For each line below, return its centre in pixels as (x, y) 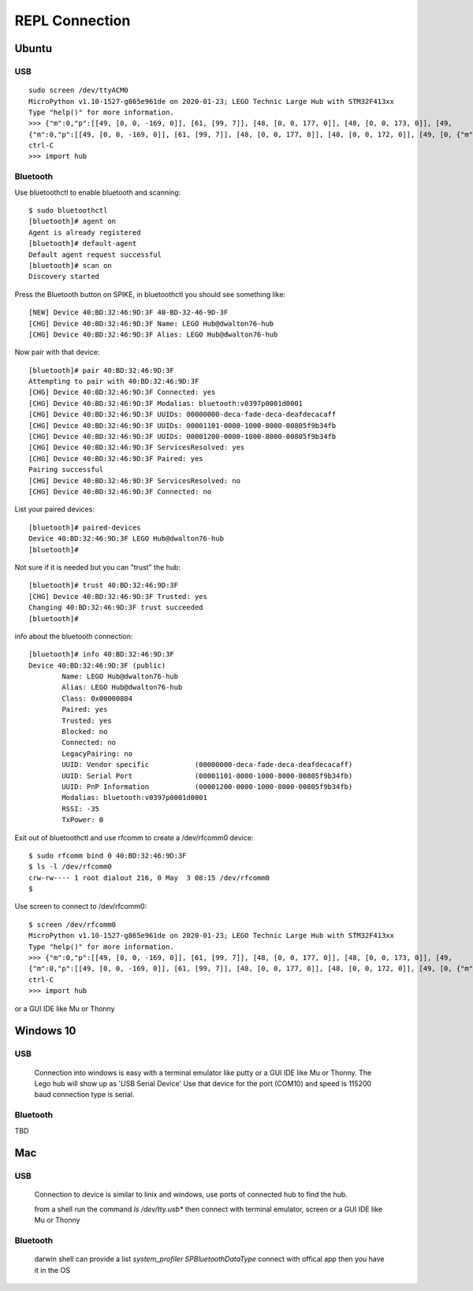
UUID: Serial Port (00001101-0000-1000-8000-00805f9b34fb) (207, 776)
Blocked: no (85, 732)
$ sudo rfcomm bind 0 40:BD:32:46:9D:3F (108, 856)
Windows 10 (45, 1031)
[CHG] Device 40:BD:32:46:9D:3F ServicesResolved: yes (137, 448)
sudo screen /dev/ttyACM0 (79, 90)
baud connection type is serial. (84, 1095)
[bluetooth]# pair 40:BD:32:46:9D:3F (102, 370)
